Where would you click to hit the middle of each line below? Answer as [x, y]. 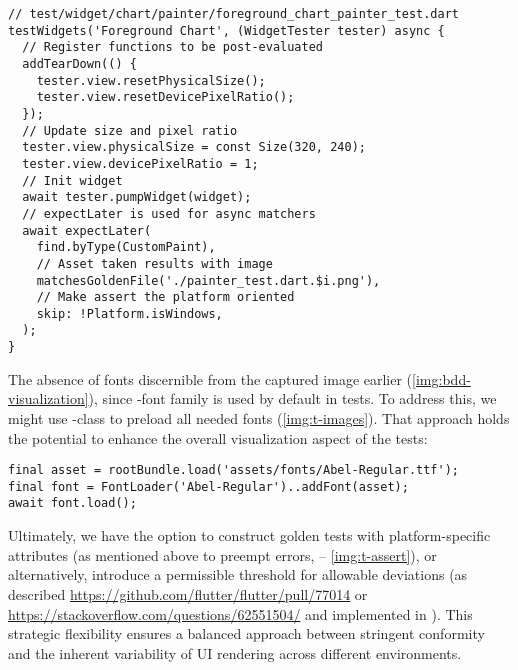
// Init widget [72, 180]
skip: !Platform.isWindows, [129, 313]
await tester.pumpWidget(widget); [137, 197]
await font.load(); [72, 503]
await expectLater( [87, 230]
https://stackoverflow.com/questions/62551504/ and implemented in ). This [240, 613]
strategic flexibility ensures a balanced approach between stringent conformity [246, 633]
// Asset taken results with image [154, 263]
